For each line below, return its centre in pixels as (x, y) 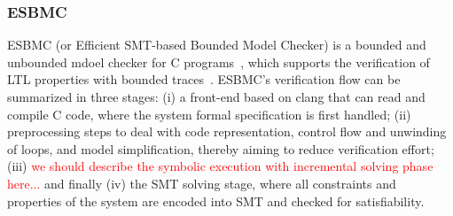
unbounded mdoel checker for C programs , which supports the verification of (219, 62)
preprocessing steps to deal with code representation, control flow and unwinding (227, 131)
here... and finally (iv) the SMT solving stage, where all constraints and (202, 183)
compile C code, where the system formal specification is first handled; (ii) (209, 114)
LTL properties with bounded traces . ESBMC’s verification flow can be (204, 79)
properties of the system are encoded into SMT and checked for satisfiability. (216, 201)
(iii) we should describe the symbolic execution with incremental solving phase (220, 166)
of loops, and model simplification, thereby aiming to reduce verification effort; (221, 148)
